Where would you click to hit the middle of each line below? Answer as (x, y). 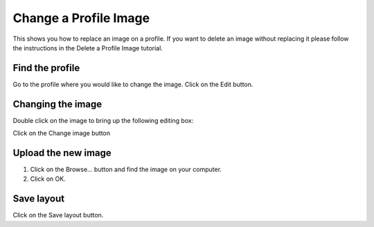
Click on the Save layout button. (58, 215)
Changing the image (57, 104)
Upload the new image (62, 153)
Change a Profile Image (81, 18)
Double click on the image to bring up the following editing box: (103, 120)
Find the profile (46, 68)
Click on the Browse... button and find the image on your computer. (126, 170)
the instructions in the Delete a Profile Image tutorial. (88, 48)
